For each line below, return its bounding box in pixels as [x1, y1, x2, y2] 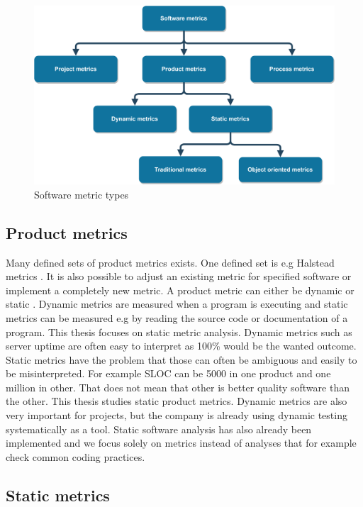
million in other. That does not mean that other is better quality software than [6, 379, 350, 394]
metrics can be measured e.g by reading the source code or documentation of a [6, 310, 348, 325]
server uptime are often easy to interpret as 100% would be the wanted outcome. [6, 338, 357, 353]
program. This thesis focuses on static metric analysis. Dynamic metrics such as [6, 324, 352, 339]
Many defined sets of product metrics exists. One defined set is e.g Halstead [6, 255, 335, 269]
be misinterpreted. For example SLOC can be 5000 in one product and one [6, 366, 331, 381]
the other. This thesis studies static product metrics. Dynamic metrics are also [6, 394, 347, 408]
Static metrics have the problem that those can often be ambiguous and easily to [6, 352, 357, 367]
